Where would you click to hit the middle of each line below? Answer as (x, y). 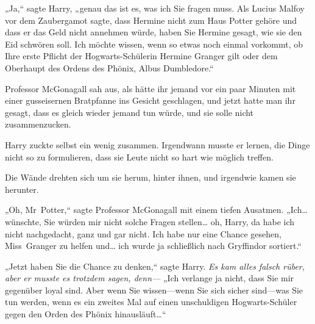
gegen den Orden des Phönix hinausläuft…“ (86, 314)
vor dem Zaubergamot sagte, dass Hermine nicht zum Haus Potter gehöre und (151, 20)
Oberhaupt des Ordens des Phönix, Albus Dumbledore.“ (109, 67)
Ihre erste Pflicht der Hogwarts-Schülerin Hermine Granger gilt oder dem (141, 56)
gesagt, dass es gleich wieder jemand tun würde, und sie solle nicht (129, 112)
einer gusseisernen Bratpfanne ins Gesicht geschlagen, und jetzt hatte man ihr (150, 100)
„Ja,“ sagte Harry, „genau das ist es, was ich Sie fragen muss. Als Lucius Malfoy (155, 8)
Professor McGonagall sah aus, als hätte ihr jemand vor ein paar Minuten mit (150, 88)
